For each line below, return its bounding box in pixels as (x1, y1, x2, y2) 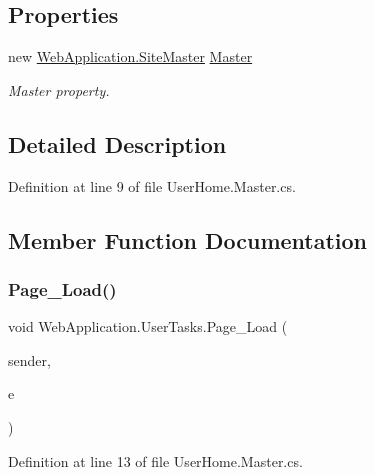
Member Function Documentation (8, 224, 368, 255)
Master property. (8, 79, 110, 100)
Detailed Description (8, 128, 227, 159)
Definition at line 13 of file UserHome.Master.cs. (8, 450, 303, 471)
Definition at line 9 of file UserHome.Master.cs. (8, 175, 296, 196)
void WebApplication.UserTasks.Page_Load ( (8, 316, 288, 337)
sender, (8, 349, 51, 370)
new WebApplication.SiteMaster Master (8, 46, 253, 67)
